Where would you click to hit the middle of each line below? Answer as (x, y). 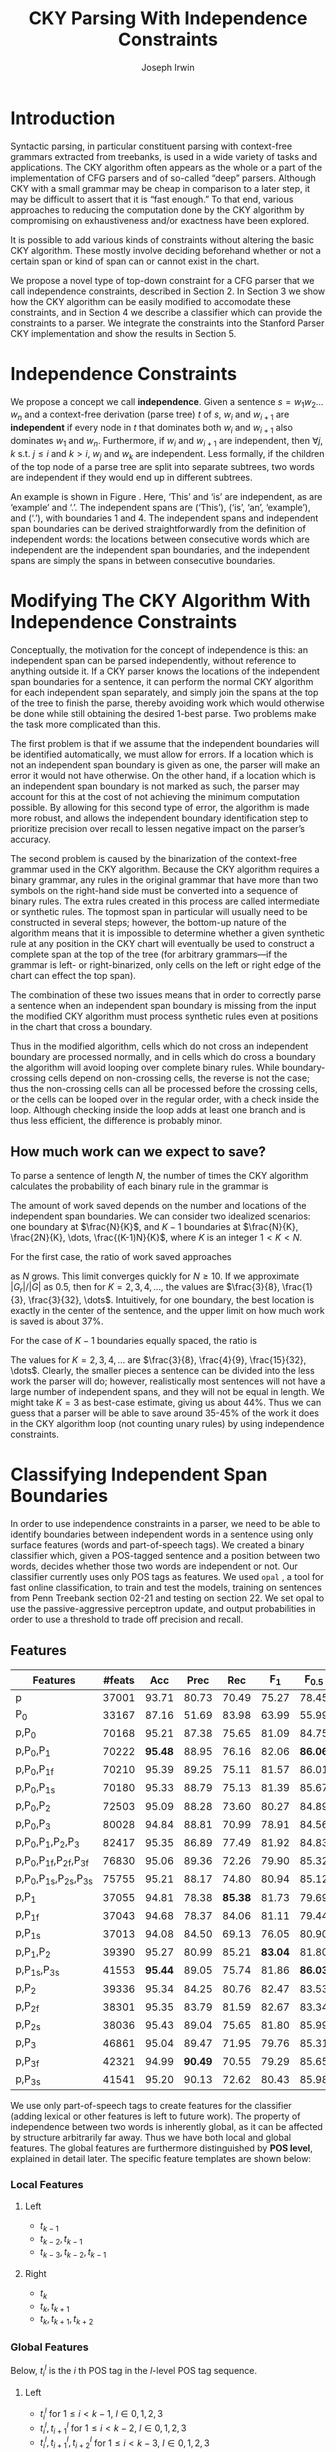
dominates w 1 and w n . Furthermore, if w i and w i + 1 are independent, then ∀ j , (166, 442)
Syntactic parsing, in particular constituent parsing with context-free (151, 146)
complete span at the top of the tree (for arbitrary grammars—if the (149, 954)
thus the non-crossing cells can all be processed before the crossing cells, (164, 1088)
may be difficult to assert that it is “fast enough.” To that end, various (152, 199)
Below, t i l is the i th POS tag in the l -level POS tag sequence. (134, 2371)
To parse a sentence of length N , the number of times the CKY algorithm (159, 1176)
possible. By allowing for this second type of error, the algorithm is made (160, 807)
